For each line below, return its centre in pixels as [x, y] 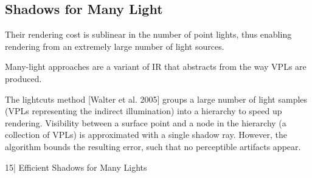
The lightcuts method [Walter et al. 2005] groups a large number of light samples [156, 99]
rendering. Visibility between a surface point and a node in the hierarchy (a [146, 122]
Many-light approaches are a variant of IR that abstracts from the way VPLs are [156, 67]
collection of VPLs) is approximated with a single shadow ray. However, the [146, 135]
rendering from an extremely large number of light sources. [115, 46]
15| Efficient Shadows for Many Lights [76, 167]
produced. [23, 78]
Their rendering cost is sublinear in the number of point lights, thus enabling [148, 34]
